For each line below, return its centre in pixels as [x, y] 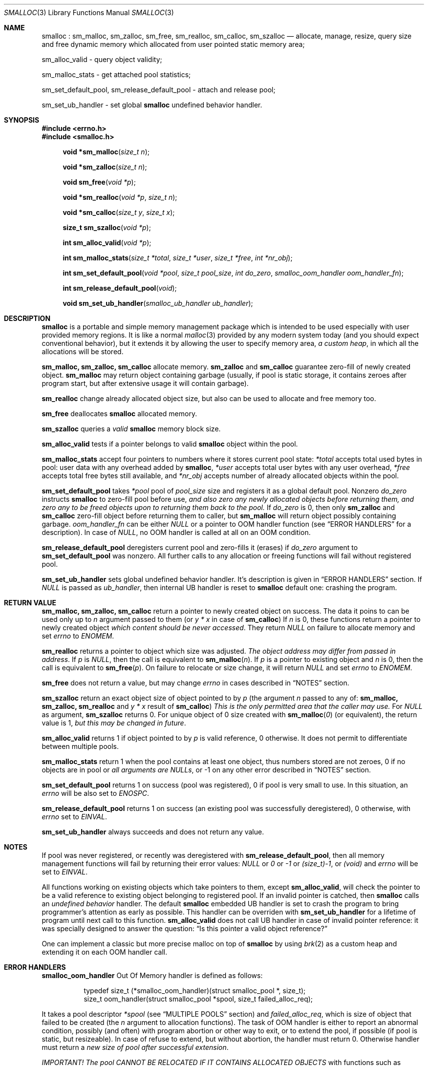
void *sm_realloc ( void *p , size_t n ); [120, 197]
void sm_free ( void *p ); [99, 182]
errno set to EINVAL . [74, 817]
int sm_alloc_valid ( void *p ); [107, 243]
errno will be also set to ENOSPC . [95, 793]
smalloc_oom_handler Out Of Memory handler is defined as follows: [152, 975]
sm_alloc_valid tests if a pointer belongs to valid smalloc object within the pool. [170, 444]
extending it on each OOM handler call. [105, 952]
